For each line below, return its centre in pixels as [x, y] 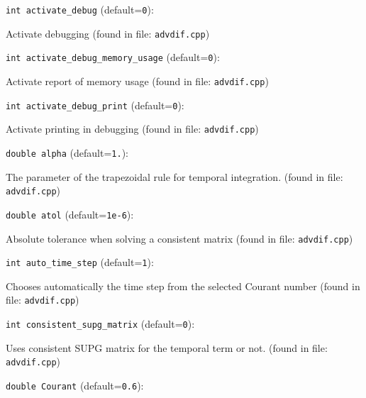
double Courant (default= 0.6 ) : [75, 385]
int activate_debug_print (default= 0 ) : [95, 105]
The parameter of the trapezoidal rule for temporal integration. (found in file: [174, 176]
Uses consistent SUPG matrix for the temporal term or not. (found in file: [167, 347]
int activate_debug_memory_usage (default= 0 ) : [113, 57]
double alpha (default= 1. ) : [67, 152]
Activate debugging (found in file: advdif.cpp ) [108, 33]
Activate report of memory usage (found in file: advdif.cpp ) [137, 81]
